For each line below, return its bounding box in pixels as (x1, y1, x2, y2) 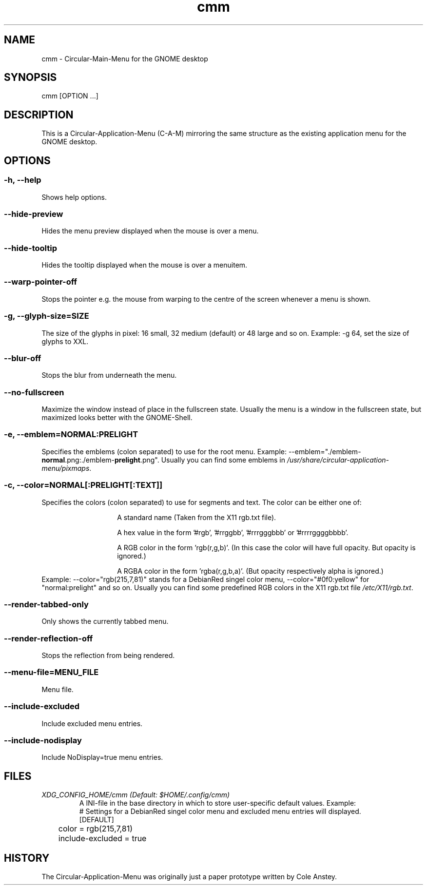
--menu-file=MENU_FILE (4, 667, 99, 677)
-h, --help (4, 175, 41, 185)
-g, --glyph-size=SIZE (4, 311, 89, 321)
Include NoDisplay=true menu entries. (41, 753, 163, 762)
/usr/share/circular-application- (287, 455, 389, 464)
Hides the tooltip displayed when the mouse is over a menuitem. (41, 261, 248, 269)
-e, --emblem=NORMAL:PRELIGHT (4, 429, 138, 440)
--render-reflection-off (4, 633, 93, 643)
